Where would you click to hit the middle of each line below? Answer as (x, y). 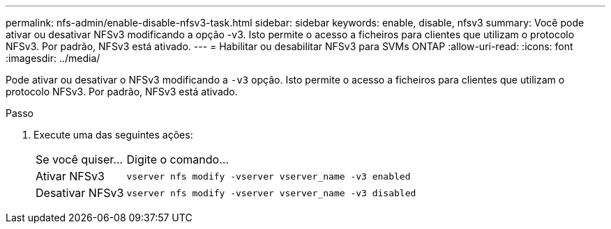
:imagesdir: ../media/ (53, 58)
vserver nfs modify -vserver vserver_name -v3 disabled (271, 193)
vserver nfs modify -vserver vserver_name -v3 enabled (269, 176)
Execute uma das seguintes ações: (113, 135)
